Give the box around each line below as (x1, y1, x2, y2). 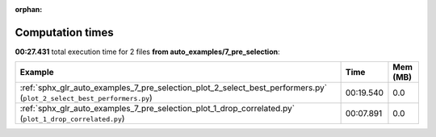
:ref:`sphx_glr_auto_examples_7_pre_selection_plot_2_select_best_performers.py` (19, 82, 327, 93)
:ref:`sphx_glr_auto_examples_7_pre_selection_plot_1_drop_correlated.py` (19, 103, 295, 114)
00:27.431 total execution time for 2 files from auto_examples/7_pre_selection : (15, 47, 280, 56)
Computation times (15, 25, 114, 39)
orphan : (15, 5, 43, 14)
